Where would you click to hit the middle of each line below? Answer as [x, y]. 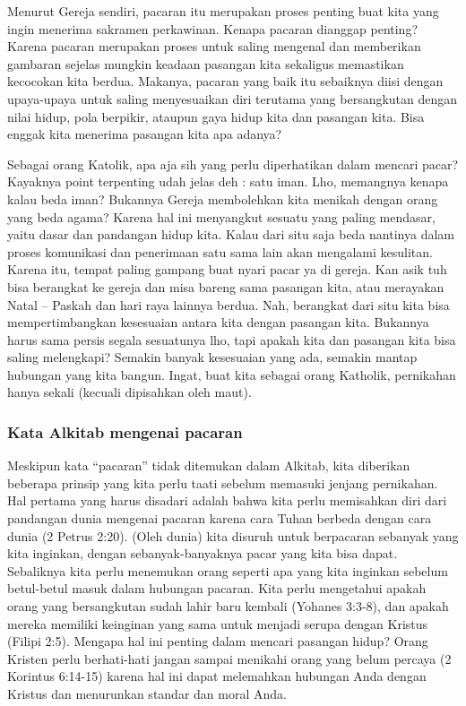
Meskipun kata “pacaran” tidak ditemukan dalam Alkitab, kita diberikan [209, 465]
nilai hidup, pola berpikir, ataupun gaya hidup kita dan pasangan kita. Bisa [216, 116]
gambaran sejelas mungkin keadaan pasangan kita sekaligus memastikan [206, 63]
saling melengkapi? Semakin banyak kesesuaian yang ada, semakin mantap [212, 357]
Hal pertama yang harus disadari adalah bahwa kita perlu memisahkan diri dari [227, 500]
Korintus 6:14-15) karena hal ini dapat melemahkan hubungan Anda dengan [217, 676]
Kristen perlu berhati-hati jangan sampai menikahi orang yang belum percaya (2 [229, 658]
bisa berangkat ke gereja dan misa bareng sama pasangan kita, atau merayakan [226, 286]
